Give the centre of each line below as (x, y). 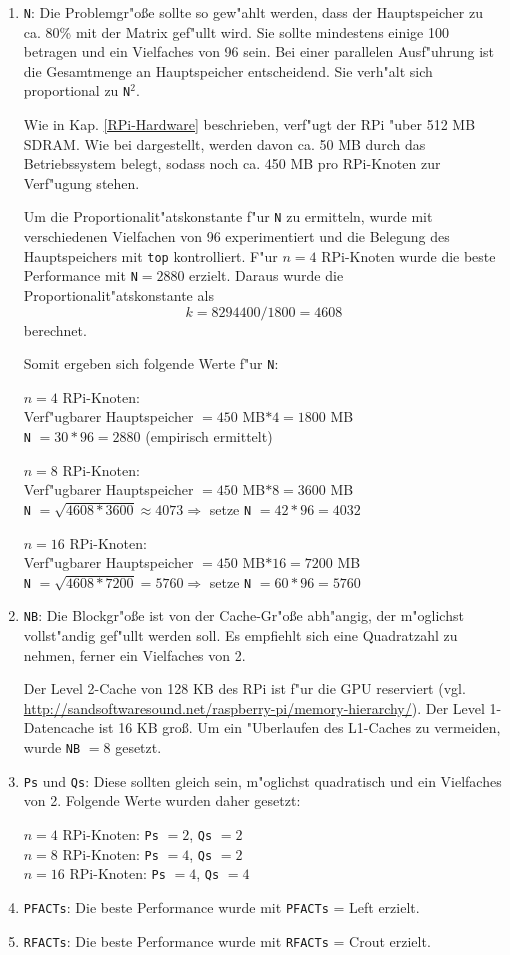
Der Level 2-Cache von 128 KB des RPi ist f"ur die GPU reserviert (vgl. (244, 688)
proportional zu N (77, 90)
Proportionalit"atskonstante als (118, 295)
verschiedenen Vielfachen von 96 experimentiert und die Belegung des (236, 236)
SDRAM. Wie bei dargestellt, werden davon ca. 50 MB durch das (224, 143)
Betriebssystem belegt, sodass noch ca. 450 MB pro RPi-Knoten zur (232, 163)
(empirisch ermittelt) (209, 436)
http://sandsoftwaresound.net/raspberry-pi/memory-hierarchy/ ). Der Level (254, 707)
